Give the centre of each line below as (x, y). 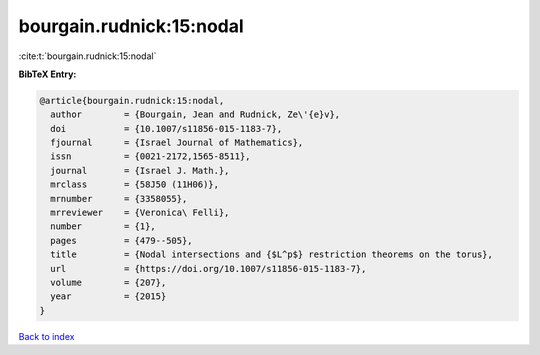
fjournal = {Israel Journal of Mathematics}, (177, 143)
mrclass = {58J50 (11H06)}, (135, 184)
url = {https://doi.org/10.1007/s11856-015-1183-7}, (208, 268)
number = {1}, (103, 226)
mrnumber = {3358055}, (119, 198)
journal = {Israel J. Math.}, (140, 170)
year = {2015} (108, 296)
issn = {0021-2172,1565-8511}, (150, 156)
